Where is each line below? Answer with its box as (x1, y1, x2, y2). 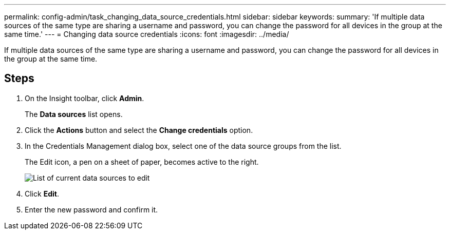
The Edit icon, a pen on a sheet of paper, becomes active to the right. (25, 157, 259, 166)
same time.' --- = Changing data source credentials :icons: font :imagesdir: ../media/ (4, 30, 289, 38)
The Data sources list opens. (25, 109, 123, 119)
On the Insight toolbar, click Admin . (25, 93, 144, 103)
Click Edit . (25, 189, 59, 198)
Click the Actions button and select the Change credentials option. (25, 125, 253, 134)
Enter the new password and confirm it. (25, 205, 158, 214)
